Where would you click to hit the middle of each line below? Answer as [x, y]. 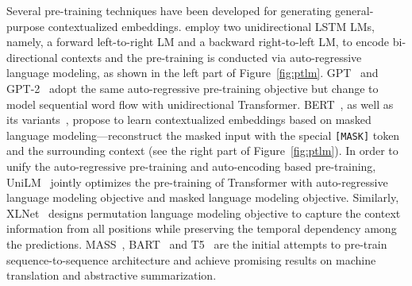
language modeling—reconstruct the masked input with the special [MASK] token [203, 135]
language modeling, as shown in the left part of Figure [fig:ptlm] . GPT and [193, 73]
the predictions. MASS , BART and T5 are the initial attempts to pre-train [197, 243]
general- [354, 10]
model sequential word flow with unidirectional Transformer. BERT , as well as [200, 104]
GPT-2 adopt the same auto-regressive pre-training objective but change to [193, 88]
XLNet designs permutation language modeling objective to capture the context [204, 213]
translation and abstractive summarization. [112, 275]
